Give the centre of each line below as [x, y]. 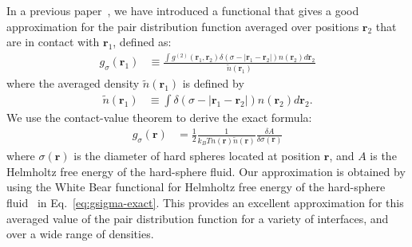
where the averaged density [73, 83]
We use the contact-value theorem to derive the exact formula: [159, 118]
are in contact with [53, 42]
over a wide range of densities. [80, 234]
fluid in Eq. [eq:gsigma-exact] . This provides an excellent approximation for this [205, 202]
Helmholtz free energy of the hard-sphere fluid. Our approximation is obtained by [206, 171]
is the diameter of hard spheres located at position [197, 156]
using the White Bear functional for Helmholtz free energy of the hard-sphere [196, 187]
